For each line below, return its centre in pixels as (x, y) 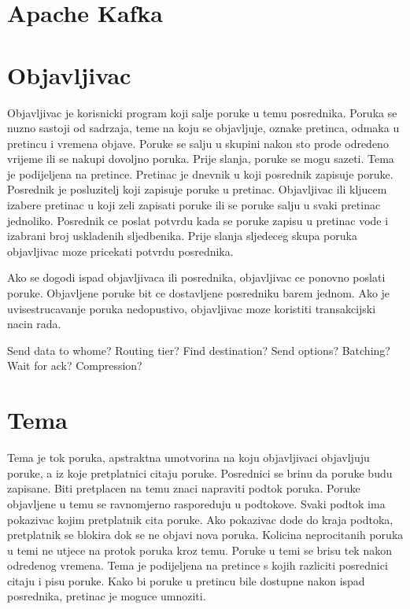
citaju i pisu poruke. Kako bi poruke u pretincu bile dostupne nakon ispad (186, 580)
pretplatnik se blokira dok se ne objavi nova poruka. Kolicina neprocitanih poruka (205, 535)
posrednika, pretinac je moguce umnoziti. (107, 596)
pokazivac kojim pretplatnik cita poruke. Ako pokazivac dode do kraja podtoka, (200, 519)
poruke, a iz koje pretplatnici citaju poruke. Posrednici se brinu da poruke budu (200, 472)
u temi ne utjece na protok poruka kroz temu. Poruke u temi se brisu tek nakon (199, 550)
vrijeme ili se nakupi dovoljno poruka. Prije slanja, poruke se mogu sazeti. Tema (201, 159)
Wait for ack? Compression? (75, 365)
